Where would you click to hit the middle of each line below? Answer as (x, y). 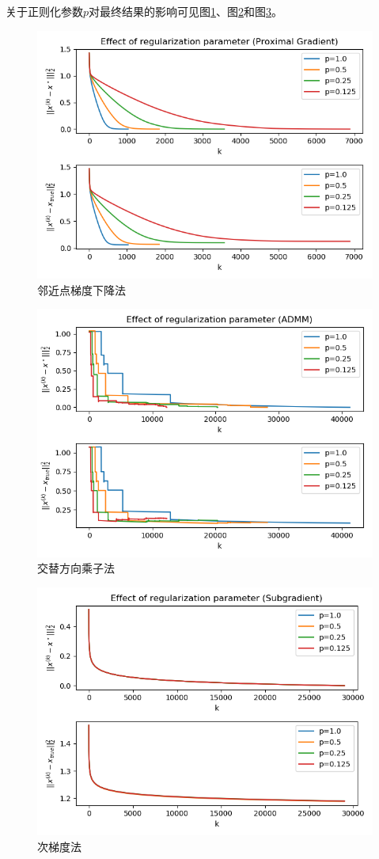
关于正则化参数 (44, 11)
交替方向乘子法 (76, 568)
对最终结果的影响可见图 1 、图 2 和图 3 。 (186, 11)
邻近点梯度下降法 (81, 289)
